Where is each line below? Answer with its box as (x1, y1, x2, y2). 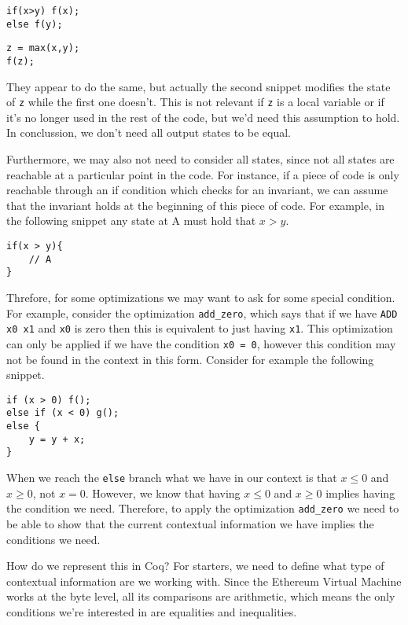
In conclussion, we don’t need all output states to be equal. (6, 124, 291, 141)
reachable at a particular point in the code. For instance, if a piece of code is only (6, 166, 399, 182)
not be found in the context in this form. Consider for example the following (6, 351, 374, 367)
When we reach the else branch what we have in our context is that (6, 469, 337, 486)
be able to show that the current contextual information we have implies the (6, 515, 374, 531)
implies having (325, 484, 395, 501)
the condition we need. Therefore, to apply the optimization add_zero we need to (6, 500, 399, 517)
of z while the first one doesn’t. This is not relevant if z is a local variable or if (6, 94, 384, 110)
